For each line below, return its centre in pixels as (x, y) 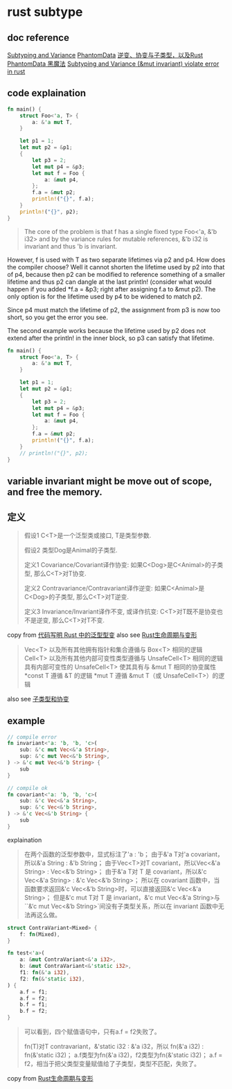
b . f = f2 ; (34, 1011)
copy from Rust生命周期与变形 (50, 1079)
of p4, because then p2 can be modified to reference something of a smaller (116, 274)
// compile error (32, 737)
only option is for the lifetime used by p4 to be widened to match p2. (105, 296)
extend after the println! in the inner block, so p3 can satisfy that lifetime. (111, 338)
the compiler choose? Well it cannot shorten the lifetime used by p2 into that (116, 267)
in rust (16, 71)
